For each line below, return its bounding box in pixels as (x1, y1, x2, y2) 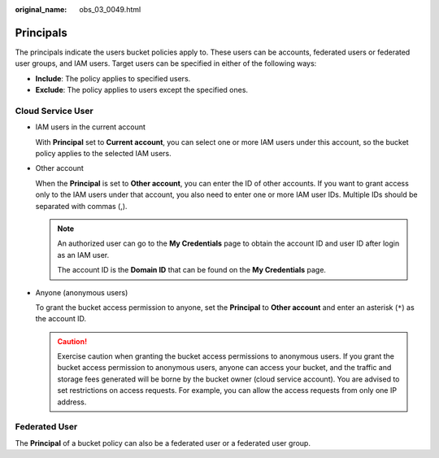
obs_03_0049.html (79, 5, 141, 14)
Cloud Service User (15, 105, 93, 116)
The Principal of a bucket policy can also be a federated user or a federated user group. (15, 438, 311, 447)
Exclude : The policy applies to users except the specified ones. (35, 85, 248, 95)
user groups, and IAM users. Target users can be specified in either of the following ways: (15, 59, 317, 68)
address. (57, 397, 87, 407)
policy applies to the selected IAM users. (35, 149, 172, 158)
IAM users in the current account (35, 122, 146, 132)
